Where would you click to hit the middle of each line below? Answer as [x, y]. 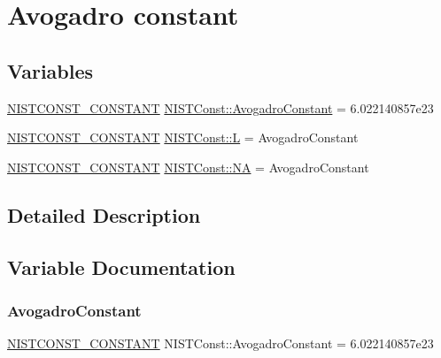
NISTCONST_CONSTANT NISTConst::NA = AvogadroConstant [188, 167]
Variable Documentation [121, 267]
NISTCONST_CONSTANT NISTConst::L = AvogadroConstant [183, 137]
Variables [50, 70]
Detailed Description [104, 214]
